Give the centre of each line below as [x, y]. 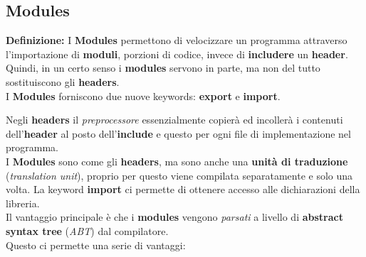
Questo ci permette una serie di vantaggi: [96, 245]
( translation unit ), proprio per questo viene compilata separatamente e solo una [179, 175]
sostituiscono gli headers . [63, 81]
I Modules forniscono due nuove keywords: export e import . [143, 95]
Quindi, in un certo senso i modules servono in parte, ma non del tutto [163, 68]
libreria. [23, 203]
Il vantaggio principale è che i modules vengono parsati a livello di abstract [174, 217]
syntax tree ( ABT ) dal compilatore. [87, 230]
